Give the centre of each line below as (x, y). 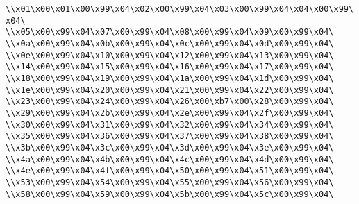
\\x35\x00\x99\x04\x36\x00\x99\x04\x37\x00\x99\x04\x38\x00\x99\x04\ (170, 136)
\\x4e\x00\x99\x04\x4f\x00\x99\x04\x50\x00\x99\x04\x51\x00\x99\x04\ (170, 171)
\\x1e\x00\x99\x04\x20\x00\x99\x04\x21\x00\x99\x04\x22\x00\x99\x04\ (170, 90)
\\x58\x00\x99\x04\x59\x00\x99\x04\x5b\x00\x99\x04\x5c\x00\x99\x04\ (170, 194)
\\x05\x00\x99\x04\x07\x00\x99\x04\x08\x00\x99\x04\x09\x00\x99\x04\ (170, 32)
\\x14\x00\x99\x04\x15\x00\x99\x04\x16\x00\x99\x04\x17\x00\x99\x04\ (170, 67)
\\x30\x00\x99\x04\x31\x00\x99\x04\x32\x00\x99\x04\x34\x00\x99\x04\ (170, 125)
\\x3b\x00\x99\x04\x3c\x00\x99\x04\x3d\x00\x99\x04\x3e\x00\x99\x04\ (170, 147)
